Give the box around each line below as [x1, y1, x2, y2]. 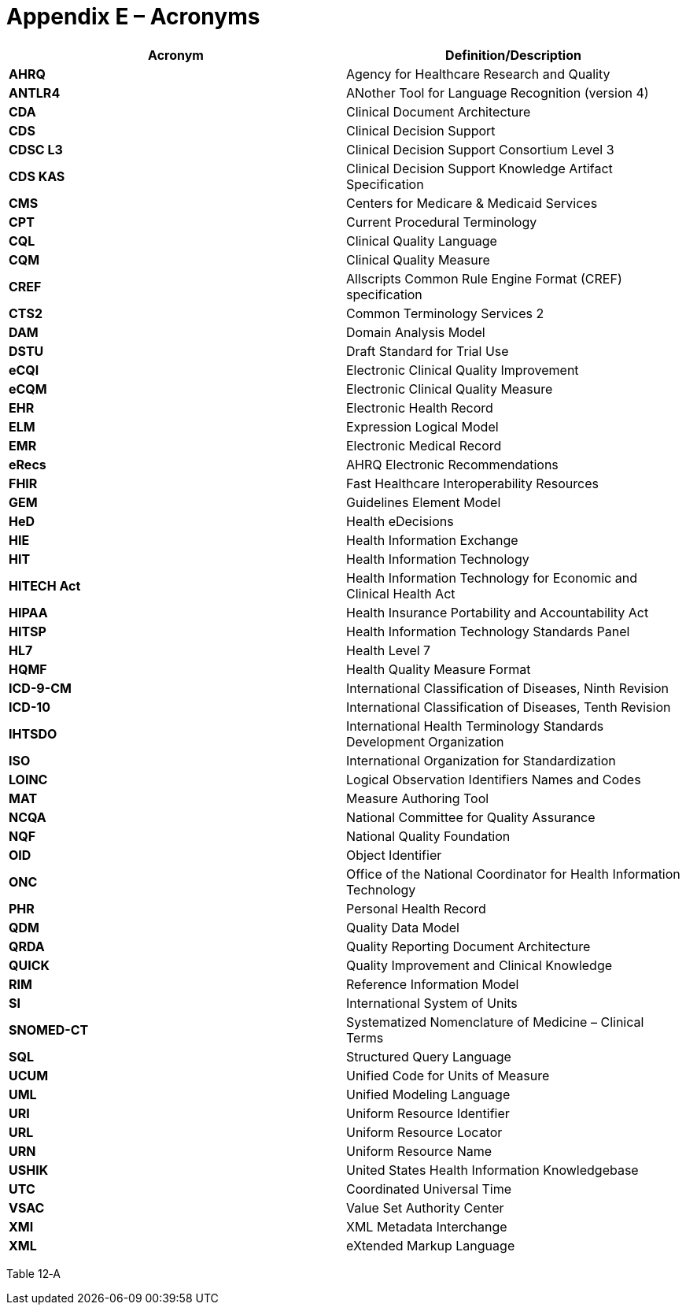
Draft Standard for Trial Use [346, 343, 509, 359]
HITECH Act [9, 577, 81, 594]
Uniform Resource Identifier [346, 1105, 510, 1121]
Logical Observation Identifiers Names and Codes [346, 771, 641, 787]
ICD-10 [9, 698, 51, 715]
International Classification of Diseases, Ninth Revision [346, 680, 669, 696]
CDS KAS [9, 168, 65, 184]
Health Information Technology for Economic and [346, 569, 637, 586]
